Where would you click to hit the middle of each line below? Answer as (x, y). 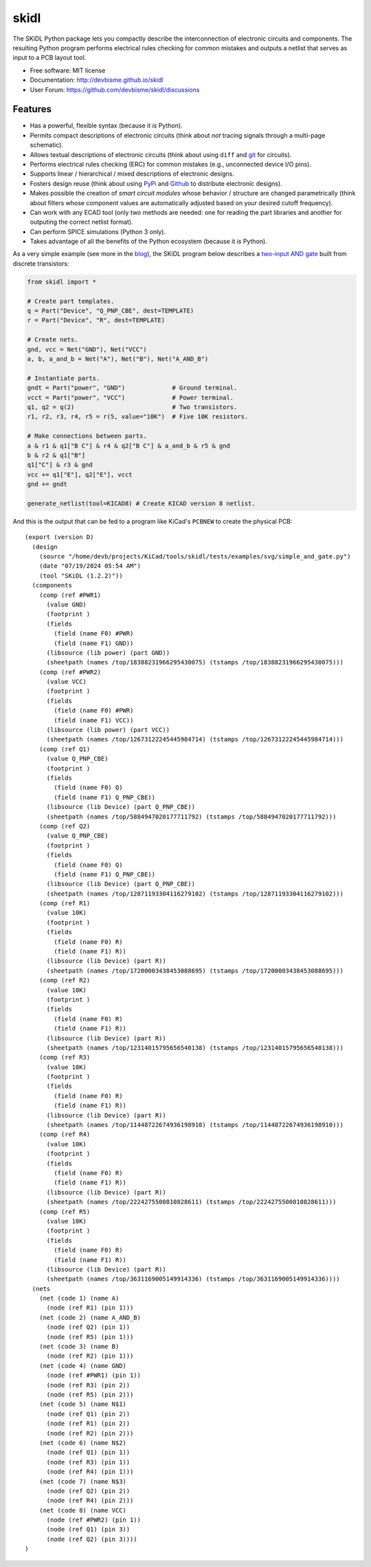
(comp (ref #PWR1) (70, 595)
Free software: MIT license (68, 70)
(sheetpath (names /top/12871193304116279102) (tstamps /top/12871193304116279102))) (195, 894)
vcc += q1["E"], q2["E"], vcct (80, 474)
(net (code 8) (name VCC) (83, 1510)
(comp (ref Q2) (65, 826)
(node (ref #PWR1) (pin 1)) (93, 1376)
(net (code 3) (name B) (79, 1347)
